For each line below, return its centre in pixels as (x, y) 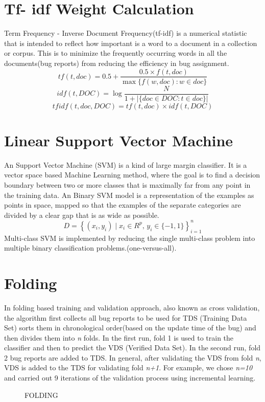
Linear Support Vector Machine (119, 140)
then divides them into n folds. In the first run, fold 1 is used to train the (119, 337)
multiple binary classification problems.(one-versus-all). (90, 248)
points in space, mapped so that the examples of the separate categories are (123, 205)
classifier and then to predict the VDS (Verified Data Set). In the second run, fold (132, 348)
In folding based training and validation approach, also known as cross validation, (132, 307)
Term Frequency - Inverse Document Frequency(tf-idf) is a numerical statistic (126, 33)
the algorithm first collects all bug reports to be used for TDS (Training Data (126, 317)
